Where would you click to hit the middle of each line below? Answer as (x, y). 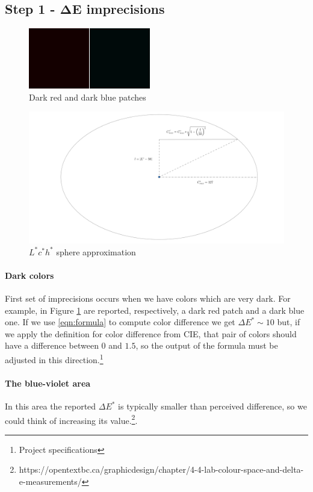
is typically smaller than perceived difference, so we (212, 406)
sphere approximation (96, 251)
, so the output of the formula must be (207, 345)
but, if (289, 322)
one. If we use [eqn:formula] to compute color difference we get (120, 322)
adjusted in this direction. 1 (54, 358)
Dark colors (29, 275)
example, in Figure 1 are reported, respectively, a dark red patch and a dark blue (155, 310)
